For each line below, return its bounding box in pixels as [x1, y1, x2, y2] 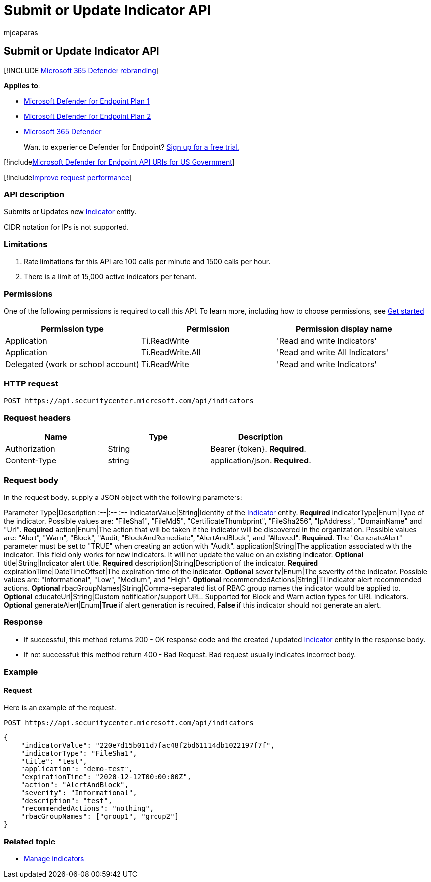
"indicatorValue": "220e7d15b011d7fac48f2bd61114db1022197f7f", [20, 741, 274, 750]
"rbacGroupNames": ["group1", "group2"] [20, 812, 179, 821]
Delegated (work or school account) [5, 359, 139, 369]
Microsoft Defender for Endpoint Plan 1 [24, 96, 150, 105]
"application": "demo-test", [20, 765, 133, 773]
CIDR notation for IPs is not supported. [4, 223, 129, 231]
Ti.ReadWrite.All [141, 347, 201, 357]
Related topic [4, 836, 56, 846]
